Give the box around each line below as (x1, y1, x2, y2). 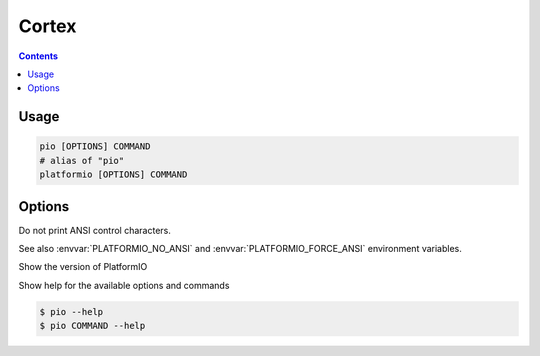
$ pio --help (39, 306, 104, 317)
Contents (18, 50, 59, 62)
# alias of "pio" (39, 155, 125, 166)
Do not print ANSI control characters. (18, 224, 172, 236)
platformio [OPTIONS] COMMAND (39, 169, 188, 180)
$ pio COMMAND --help (39, 320, 146, 332)
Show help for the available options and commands (18, 279, 230, 291)
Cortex (18, 15, 77, 37)
